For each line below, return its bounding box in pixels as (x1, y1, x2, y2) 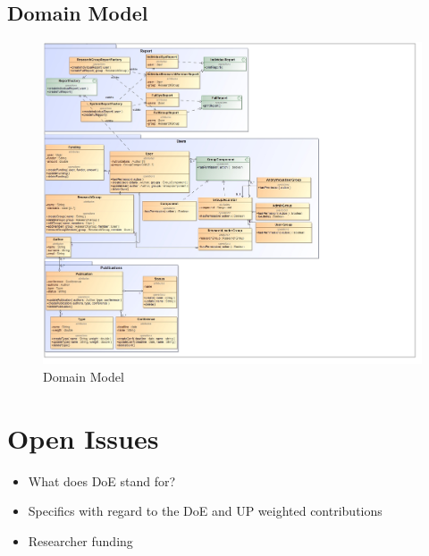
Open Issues (7, 419, 159, 456)
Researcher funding (28, 531, 133, 550)
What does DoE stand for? (28, 471, 176, 490)
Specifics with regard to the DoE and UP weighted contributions (28, 501, 383, 520)
